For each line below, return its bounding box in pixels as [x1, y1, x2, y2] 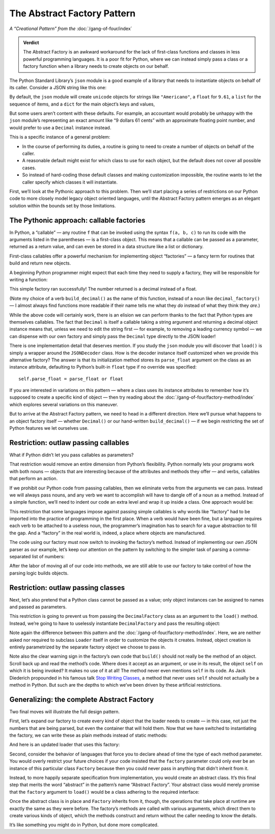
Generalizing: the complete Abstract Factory [9, 695, 154, 703]
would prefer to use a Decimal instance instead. [9, 124, 112, 131]
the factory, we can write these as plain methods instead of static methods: [9, 732, 168, 739]
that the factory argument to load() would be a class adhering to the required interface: [9, 789, 200, 795]
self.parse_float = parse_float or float [18, 376, 123, 382]
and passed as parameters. [9, 604, 67, 610]
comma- [233, 546, 251, 553]
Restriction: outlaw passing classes [9, 583, 125, 592]
